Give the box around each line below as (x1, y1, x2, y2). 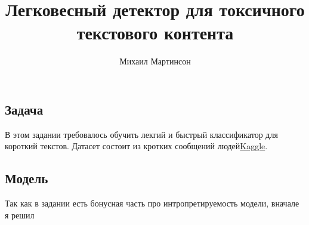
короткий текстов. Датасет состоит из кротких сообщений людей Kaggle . (5, 140, 268, 152)
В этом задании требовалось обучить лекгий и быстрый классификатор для (5, 128, 278, 140)
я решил (5, 208, 35, 221)
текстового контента (76, 20, 234, 45)
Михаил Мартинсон (119, 55, 191, 67)
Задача (5, 100, 44, 118)
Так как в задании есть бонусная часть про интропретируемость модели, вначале (5, 197, 299, 209)
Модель (5, 169, 48, 187)
